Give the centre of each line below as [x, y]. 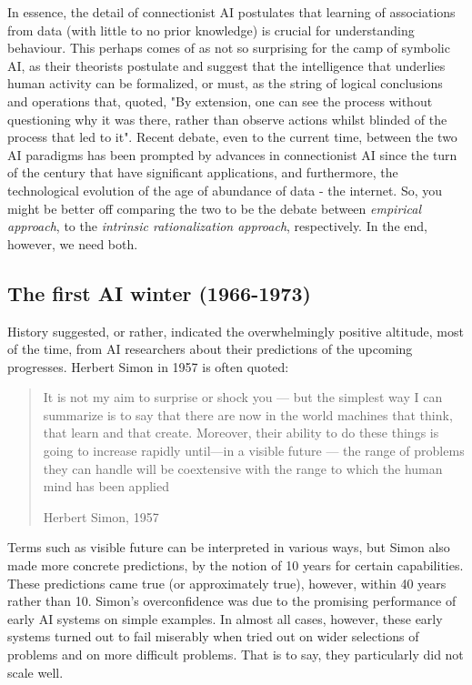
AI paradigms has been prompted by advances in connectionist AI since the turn [232, 154]
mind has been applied [106, 486]
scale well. [35, 672]
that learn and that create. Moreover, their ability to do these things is [241, 433]
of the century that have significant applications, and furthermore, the [203, 172]
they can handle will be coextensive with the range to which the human [243, 468]
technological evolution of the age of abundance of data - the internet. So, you [225, 190]
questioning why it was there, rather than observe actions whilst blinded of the [227, 119]
